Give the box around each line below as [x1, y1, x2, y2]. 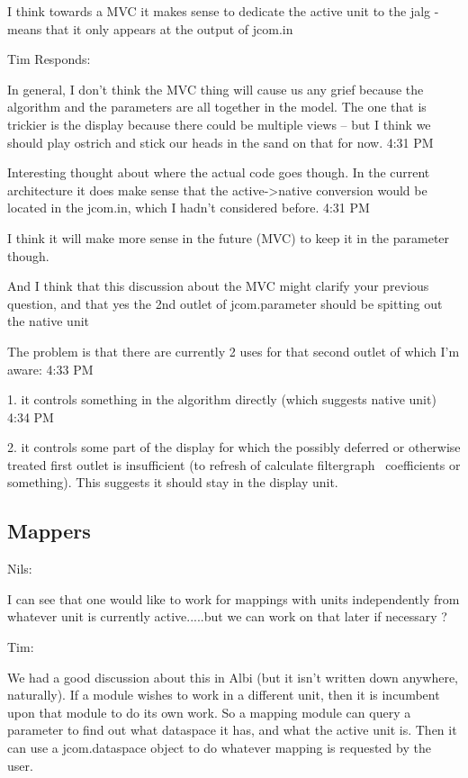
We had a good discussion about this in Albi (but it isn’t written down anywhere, [7, 667, 459, 686]
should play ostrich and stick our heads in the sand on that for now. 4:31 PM [7, 132, 434, 151]
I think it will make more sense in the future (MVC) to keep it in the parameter [7, 228, 450, 247]
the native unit [7, 312, 90, 330]
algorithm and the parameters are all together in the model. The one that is [7, 97, 427, 116]
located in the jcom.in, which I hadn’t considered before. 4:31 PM [7, 198, 370, 217]
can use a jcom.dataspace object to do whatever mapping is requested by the [7, 738, 431, 757]
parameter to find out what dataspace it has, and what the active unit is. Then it [7, 720, 457, 739]
